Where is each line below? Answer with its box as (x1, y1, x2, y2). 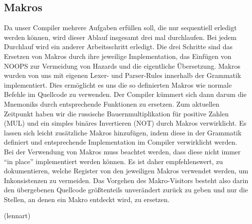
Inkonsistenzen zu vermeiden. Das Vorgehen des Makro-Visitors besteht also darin (4, 175, 249, 185)
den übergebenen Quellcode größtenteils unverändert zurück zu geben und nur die (4, 185, 248, 195)
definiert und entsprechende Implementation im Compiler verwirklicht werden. (4, 137, 237, 147)
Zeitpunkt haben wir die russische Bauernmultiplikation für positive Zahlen (4, 108, 229, 118)
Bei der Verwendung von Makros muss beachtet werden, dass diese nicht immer (4, 146, 241, 156)
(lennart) (4, 210, 31, 221)
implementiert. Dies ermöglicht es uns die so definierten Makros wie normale (4, 79, 232, 90)
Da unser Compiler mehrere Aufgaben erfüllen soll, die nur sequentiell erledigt (4, 22, 237, 33)
